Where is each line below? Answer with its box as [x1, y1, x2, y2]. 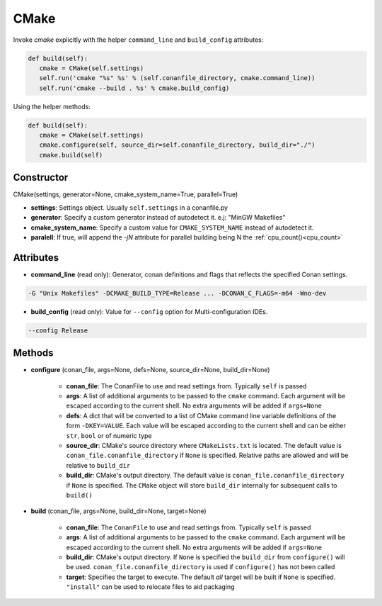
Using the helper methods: [13, 102, 91, 111]
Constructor [13, 172, 69, 184]
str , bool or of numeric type [66, 431, 152, 439]
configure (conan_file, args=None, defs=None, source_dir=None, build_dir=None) [30, 366, 270, 374]
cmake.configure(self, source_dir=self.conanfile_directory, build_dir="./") [39, 141, 316, 149]
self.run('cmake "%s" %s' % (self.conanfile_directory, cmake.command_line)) [39, 74, 316, 82]
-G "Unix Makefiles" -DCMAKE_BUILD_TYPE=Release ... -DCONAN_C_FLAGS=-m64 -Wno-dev [28, 289, 327, 297]
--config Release [28, 326, 88, 335]
